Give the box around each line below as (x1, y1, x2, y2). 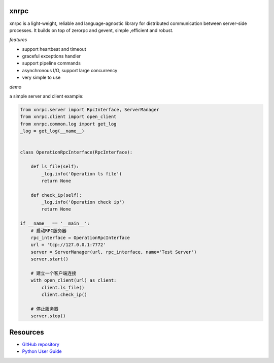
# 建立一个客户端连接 (30, 270, 77, 276)
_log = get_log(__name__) (20, 128, 85, 134)
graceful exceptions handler (22, 53, 81, 59)
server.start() (30, 256, 68, 262)
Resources (9, 328, 44, 337)
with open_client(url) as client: (30, 278, 117, 283)
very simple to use (22, 74, 61, 81)
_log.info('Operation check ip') (41, 199, 125, 205)
